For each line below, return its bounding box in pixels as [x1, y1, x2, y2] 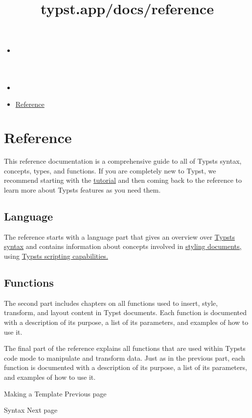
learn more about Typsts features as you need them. [4, 185, 161, 195]
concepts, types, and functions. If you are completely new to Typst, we [4, 165, 216, 175]
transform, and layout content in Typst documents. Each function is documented [4, 307, 247, 318]
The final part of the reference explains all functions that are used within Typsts [4, 343, 246, 353]
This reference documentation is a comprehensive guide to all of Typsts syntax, [4, 156, 242, 166]
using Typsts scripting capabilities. [4, 251, 108, 261]
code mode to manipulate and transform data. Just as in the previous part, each [4, 352, 245, 363]
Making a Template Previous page [4, 388, 107, 398]
